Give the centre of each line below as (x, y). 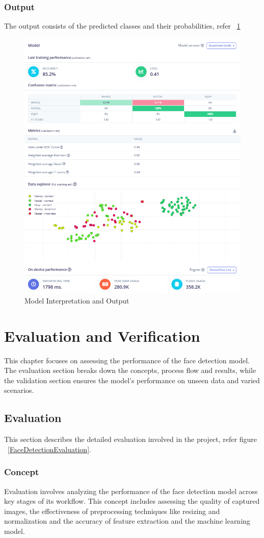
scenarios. (19, 390)
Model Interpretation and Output (77, 300)
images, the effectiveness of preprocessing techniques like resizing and (112, 511)
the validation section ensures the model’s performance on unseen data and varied (132, 380)
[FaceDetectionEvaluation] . (49, 449)
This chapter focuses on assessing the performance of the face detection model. (127, 360)
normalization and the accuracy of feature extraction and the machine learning (127, 521)
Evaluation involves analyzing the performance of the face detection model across (131, 491)
